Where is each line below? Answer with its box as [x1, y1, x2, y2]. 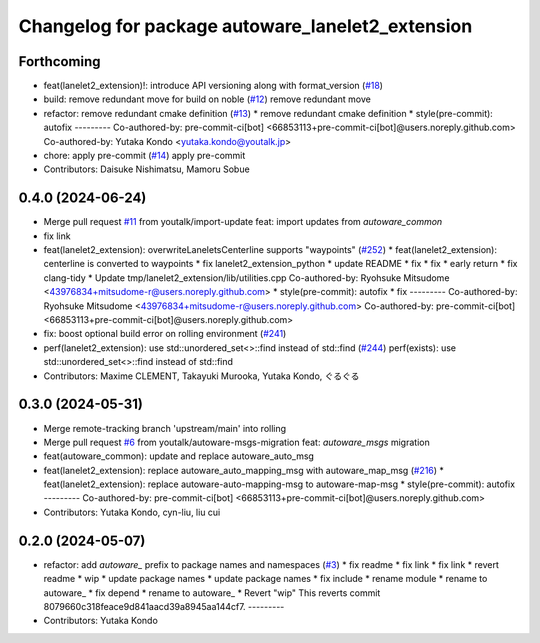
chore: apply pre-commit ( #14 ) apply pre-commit [43, 150, 246, 162]
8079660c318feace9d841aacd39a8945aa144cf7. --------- [43, 600, 285, 612]
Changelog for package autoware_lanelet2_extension [18, 15, 473, 37]
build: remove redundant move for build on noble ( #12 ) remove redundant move [43, 93, 372, 105]
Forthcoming [18, 53, 101, 70]
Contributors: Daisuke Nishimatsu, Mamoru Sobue [43, 163, 250, 175]
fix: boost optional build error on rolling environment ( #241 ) [43, 328, 287, 340]
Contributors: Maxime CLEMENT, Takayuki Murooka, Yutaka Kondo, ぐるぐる [43, 370, 360, 382]
